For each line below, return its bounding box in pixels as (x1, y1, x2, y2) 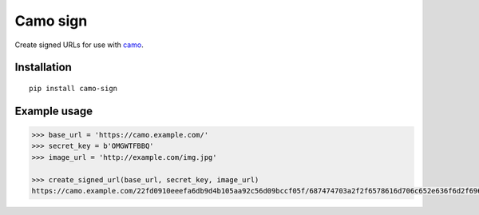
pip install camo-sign (29, 84, 118, 93)
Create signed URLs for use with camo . (14, 40, 144, 50)
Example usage (14, 104, 93, 117)
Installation (14, 61, 72, 74)
